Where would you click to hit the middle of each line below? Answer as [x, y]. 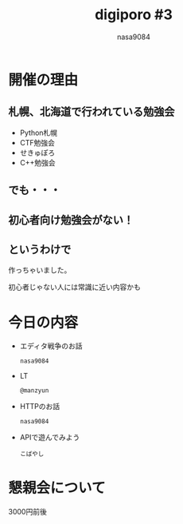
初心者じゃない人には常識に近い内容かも [74, 287]
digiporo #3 [134, 15]
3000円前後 [28, 512]
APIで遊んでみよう [50, 438]
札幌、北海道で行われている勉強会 [91, 112]
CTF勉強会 [37, 142]
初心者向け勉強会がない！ [71, 220]
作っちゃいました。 [40, 270]
